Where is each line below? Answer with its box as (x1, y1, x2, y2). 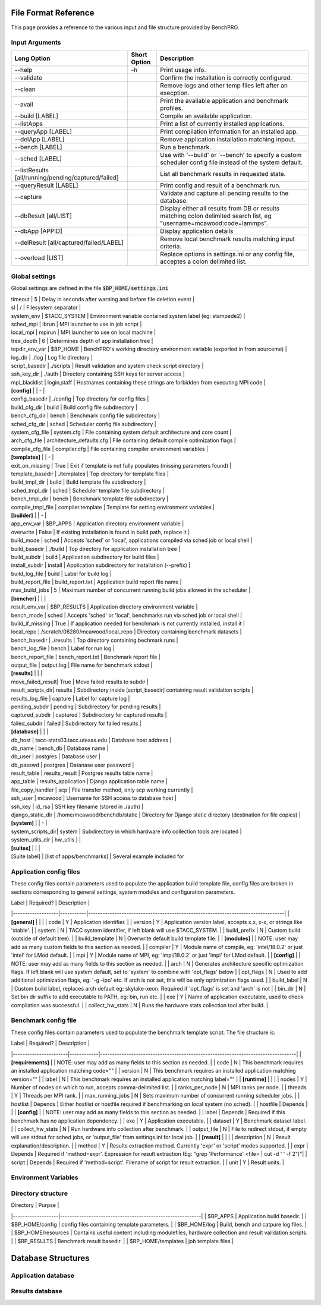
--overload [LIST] (14, 253, 64, 261)
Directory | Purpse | (11, 1202, 59, 1209)
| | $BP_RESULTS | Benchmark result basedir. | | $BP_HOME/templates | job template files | (11, 1237, 234, 1244)
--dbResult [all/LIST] (14, 212, 73, 220)
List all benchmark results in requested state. (160, 169, 286, 178)
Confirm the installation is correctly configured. (160, 73, 292, 81)
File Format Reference (11, 8, 95, 18)
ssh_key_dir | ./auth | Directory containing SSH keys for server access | (11, 370, 185, 377)
